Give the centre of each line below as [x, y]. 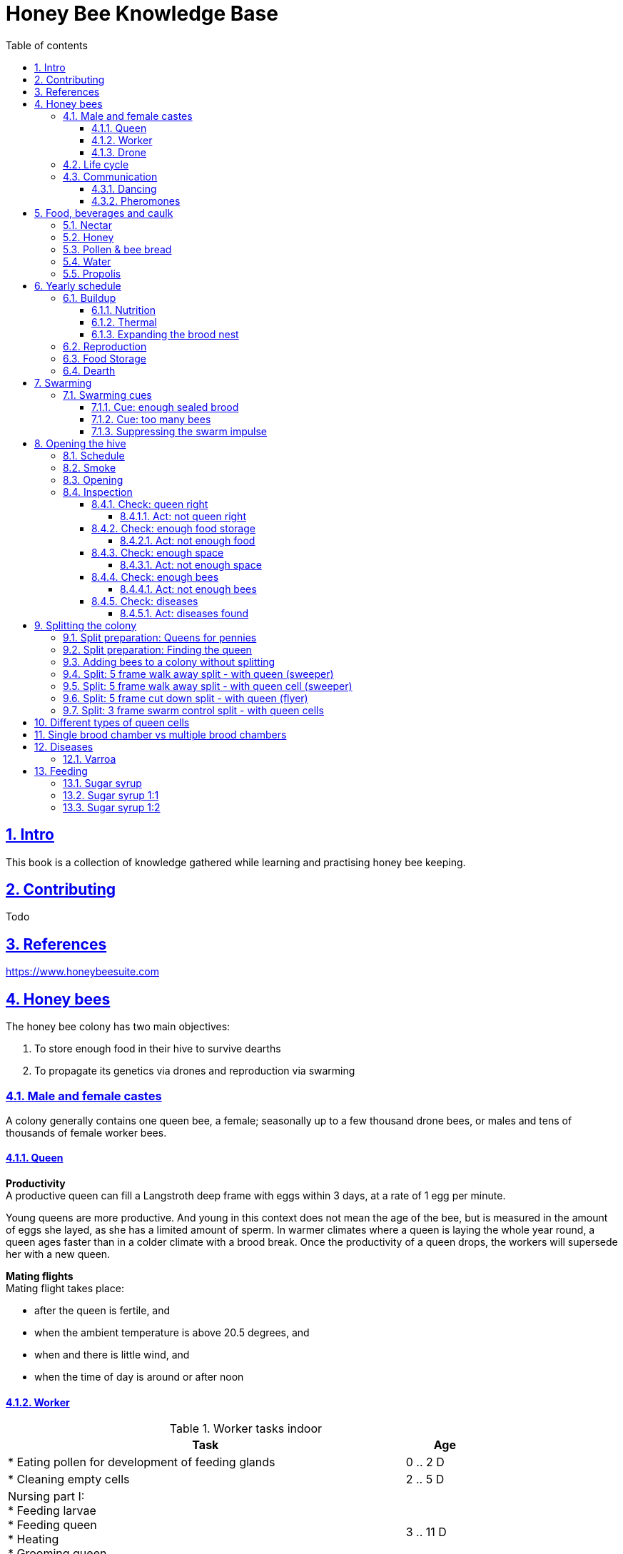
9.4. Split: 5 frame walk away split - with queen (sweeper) [198, 674]
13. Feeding [61, 771]
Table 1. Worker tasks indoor [246, 1429]
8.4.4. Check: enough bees [155, 577]
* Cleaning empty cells [69, 1479]
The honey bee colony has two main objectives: [118, 1027]
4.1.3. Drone [119, 152]
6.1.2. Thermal [124, 322]
